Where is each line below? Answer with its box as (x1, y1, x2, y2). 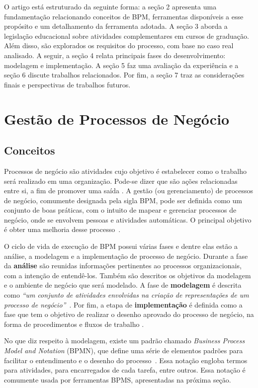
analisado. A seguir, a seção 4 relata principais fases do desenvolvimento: (4, 50, 226, 60)
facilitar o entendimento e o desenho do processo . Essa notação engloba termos (4, 355, 248, 365)
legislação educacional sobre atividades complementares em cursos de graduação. (4, 30, 249, 41)
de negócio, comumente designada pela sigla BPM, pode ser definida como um (4, 195, 242, 205)
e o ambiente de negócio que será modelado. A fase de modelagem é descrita (4, 280, 242, 290)
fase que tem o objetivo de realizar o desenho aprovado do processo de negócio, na (4, 309, 254, 319)
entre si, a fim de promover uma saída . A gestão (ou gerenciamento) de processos (4, 185, 254, 196)
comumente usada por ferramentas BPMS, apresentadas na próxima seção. (4, 374, 231, 385)
